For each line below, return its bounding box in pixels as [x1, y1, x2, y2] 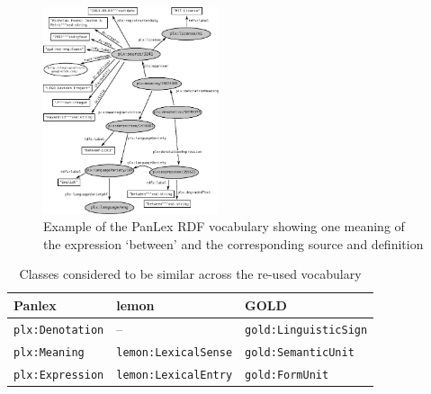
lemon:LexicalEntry [116, 368, 233, 381]
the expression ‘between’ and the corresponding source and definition [43, 234, 424, 253]
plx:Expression [13, 368, 104, 381]
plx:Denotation [13, 323, 104, 336]
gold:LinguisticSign [245, 323, 368, 336]
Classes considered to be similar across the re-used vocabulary [19, 264, 362, 283]
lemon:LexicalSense [116, 345, 233, 359]
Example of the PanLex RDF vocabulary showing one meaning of [43, 217, 405, 236]
